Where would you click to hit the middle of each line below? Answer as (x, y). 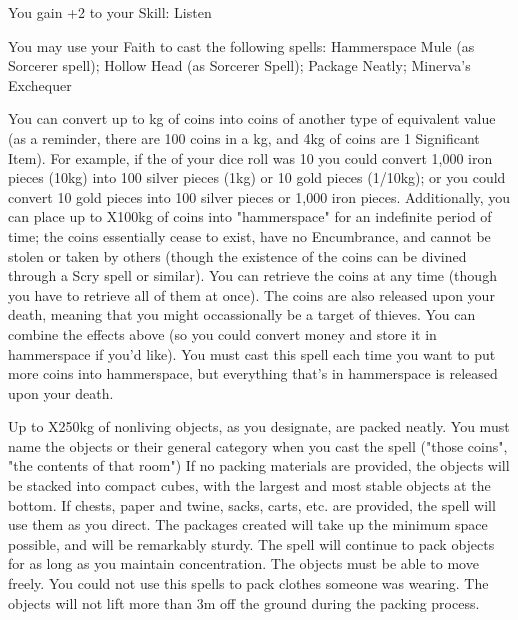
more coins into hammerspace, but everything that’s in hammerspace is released (253, 373)
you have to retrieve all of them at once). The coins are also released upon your (251, 294)
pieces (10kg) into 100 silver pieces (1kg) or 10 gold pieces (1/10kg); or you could (257, 177)
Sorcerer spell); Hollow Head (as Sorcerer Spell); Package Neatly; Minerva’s (239, 65)
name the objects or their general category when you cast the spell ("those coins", (258, 445)
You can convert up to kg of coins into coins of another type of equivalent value (252, 118)
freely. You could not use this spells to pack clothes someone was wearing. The (248, 583)
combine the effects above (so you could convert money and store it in (222, 333)
